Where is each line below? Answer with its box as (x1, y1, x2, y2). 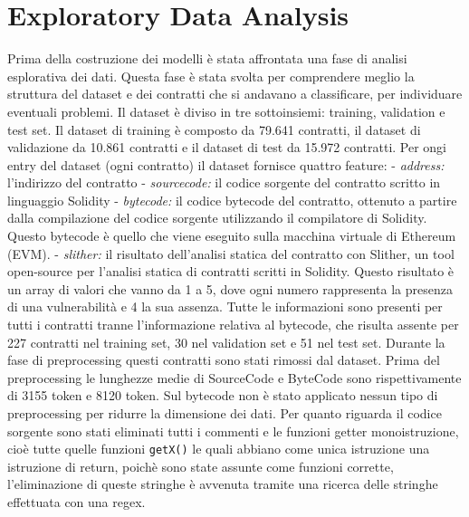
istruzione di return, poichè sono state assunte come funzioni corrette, (7, 456, 394, 475)
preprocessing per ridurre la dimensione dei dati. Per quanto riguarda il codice (7, 404, 442, 422)
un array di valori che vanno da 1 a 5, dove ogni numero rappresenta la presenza (7, 279, 453, 298)
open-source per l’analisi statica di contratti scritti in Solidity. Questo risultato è (7, 262, 455, 281)
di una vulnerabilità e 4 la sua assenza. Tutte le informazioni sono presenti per (7, 297, 443, 316)
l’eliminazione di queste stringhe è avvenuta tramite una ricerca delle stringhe (7, 474, 438, 493)
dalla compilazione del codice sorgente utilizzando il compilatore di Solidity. (7, 208, 427, 227)
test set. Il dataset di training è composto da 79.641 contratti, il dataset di (7, 120, 421, 139)
